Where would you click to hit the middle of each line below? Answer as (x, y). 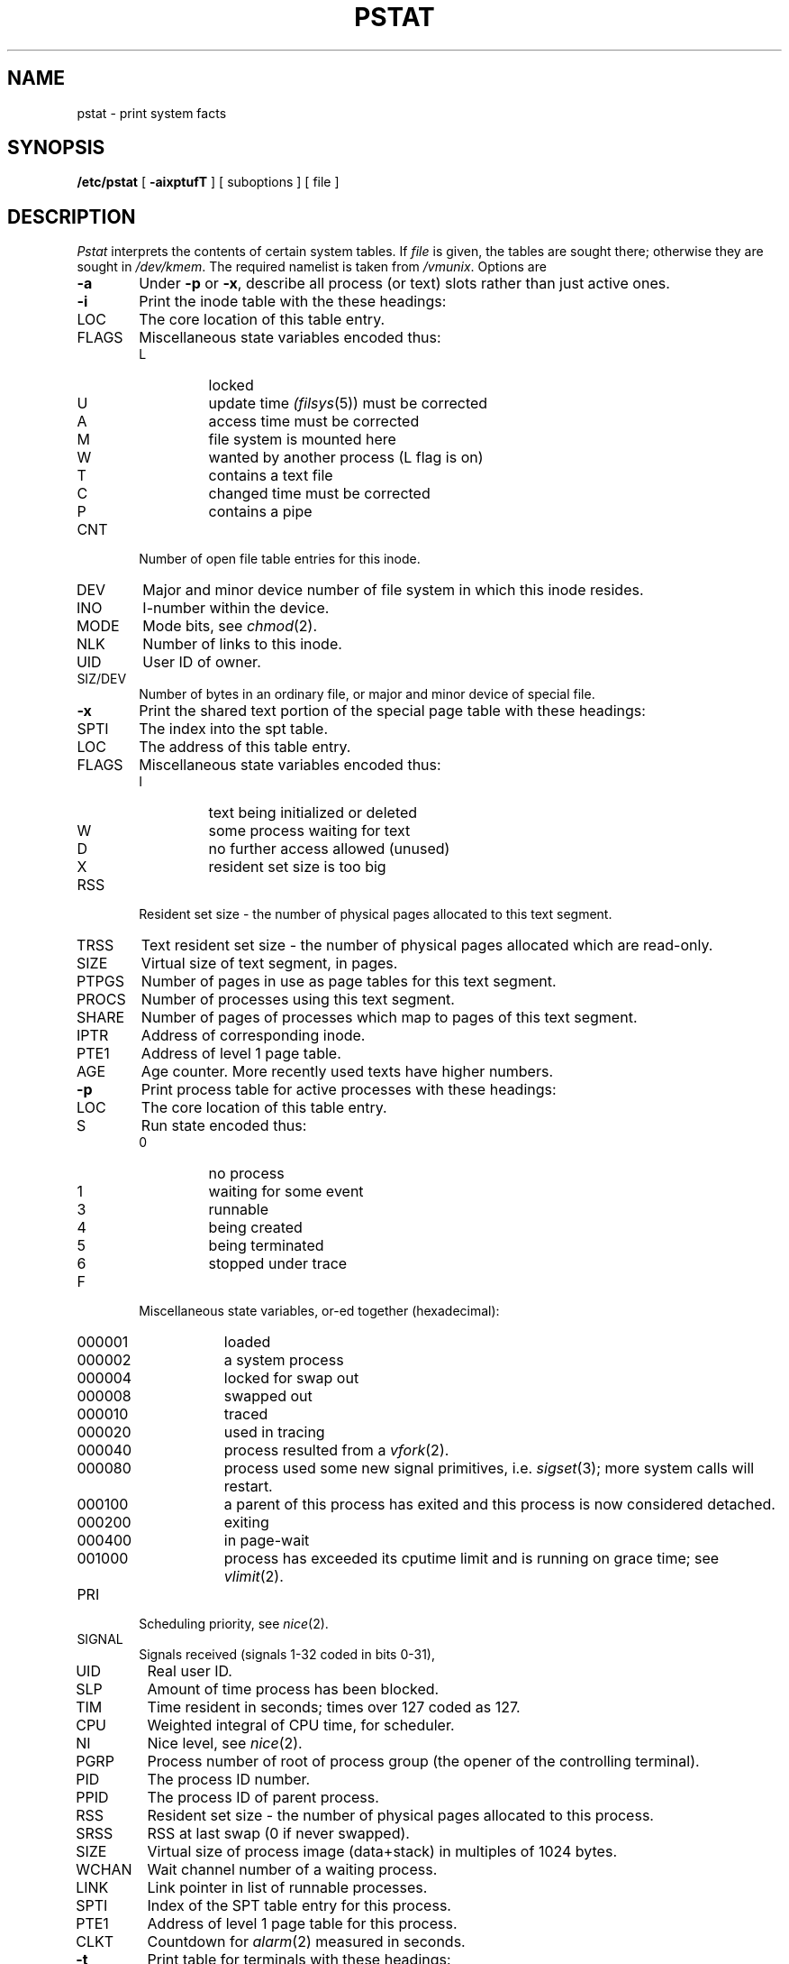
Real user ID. (190, 1671)
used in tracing (274, 1432)
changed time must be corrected (319, 494)
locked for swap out (291, 1378)
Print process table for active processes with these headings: (349, 1090)
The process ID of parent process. (263, 1798)
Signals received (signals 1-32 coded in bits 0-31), (287, 1655)
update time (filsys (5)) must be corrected (348, 404)
